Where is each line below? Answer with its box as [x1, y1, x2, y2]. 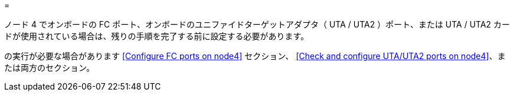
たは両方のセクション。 [4, 63, 95, 73]
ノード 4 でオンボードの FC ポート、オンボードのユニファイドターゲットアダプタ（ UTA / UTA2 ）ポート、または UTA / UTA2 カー [4, 19, 510, 29]
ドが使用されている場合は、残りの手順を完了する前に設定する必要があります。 [4, 31, 309, 41]
